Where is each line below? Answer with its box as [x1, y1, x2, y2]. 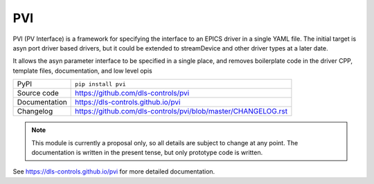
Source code [17, 89, 59, 98]
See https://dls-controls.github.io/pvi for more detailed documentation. [12, 167, 215, 176]
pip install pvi [75, 80, 126, 88]
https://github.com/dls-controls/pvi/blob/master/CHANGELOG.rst [75, 107, 287, 116]
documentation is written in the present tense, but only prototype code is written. [31, 148, 263, 156]
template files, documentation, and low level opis [12, 66, 152, 75]
